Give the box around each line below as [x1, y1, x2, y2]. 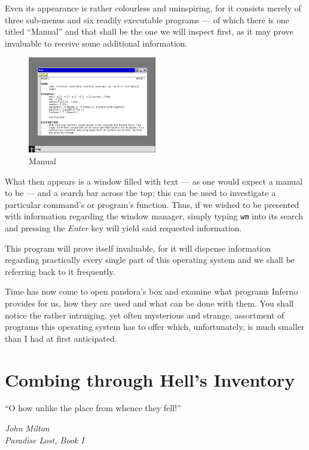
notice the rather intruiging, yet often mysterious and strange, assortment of [5, 308, 284, 321]
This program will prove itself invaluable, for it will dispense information [5, 241, 271, 254]
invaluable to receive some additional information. [5, 36, 188, 49]
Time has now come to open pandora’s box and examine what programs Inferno [5, 285, 298, 298]
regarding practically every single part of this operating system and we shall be [5, 253, 295, 266]
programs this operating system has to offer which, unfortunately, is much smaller [5, 320, 305, 333]
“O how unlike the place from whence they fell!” [5, 402, 181, 414]
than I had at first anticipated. [5, 332, 117, 344]
